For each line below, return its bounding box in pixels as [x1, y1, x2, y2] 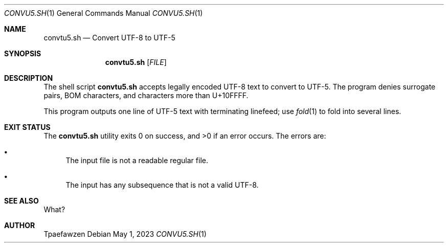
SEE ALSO [4, 196, 39, 205]
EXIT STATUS [4, 123, 51, 131]
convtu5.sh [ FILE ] [105, 58, 167, 66]
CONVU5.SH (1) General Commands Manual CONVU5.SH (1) [4, 9, 203, 17]
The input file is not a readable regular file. [65, 156, 208, 165]
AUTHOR [4, 221, 35, 230]
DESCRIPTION [4, 74, 53, 82]
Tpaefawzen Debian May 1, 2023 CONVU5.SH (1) [43, 230, 207, 238]
